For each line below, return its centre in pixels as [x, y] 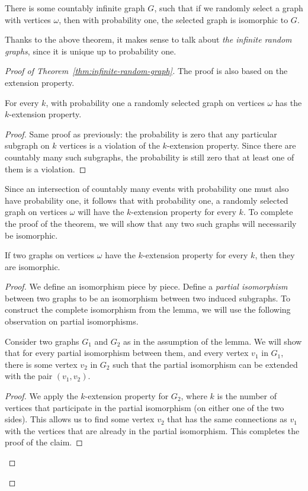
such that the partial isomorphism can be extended [205, 364]
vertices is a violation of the [110, 145]
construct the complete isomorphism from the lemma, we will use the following [148, 309]
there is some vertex [41, 364]
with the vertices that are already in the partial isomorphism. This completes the [152, 430]
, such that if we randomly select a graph [229, 8]
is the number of [247, 396]
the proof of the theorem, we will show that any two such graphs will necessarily [151, 223]
